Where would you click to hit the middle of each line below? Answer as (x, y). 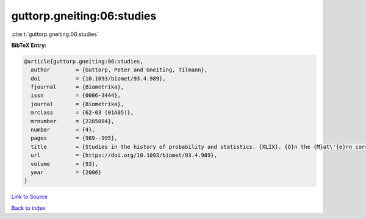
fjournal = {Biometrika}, (77, 87)
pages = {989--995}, (74, 138)
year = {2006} (66, 172)
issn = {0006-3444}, (76, 95)
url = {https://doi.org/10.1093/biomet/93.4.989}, (124, 155)
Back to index (28, 208)
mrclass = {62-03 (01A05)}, (82, 113)
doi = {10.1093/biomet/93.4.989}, (98, 78)
